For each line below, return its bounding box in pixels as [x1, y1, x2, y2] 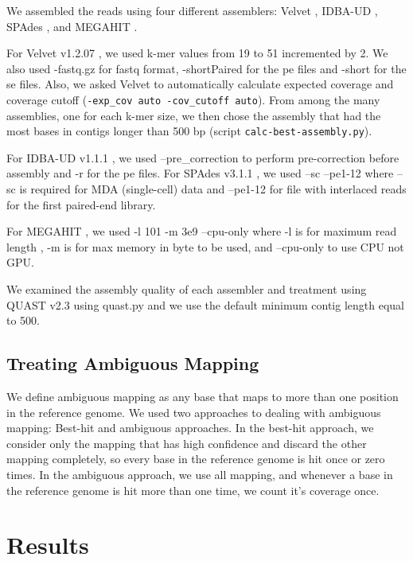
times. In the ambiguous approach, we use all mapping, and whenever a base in [6, 466, 393, 482]
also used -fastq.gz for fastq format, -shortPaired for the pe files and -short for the [6, 60, 407, 76]
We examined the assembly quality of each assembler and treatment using [6, 281, 367, 298]
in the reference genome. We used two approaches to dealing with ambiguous [6, 403, 381, 420]
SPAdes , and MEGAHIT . [6, 18, 138, 34]
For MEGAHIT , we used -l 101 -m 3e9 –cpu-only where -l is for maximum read [6, 223, 397, 240]
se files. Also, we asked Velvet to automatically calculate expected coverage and [6, 76, 394, 92]
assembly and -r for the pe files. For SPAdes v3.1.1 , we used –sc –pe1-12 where [6, 165, 394, 181]
